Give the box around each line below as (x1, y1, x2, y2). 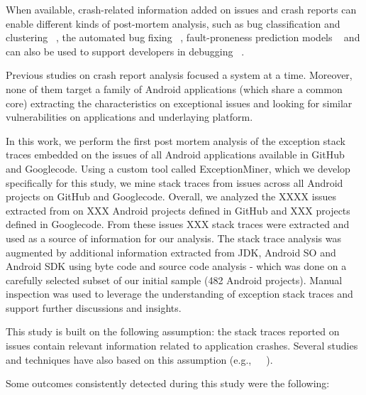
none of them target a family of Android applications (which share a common (6, 81, 343, 96)
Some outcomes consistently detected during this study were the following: (6, 376, 330, 391)
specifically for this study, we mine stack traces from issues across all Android (6, 175, 343, 190)
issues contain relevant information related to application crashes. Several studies (6, 338, 358, 353)
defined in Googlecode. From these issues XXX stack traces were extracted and (6, 217, 350, 232)
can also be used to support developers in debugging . (6, 43, 245, 58)
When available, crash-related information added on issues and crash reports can (6, 2, 357, 16)
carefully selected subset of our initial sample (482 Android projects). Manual (6, 272, 343, 287)
